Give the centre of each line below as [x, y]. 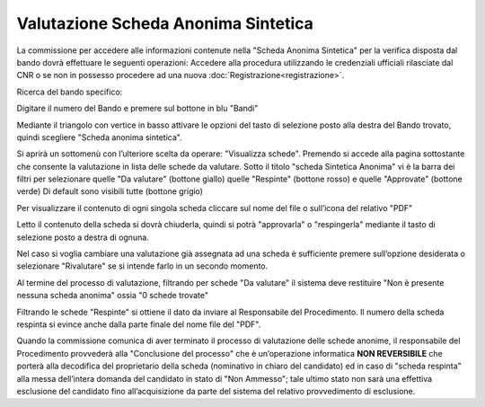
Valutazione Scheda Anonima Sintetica [165, 23]
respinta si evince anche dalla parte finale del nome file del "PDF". [139, 324]
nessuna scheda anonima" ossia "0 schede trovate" [113, 296]
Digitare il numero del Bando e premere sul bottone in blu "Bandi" [137, 109]
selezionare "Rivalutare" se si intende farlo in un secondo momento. [142, 266]
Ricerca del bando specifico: [70, 92]
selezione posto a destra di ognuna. [83, 237]
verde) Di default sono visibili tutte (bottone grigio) [110, 191]
